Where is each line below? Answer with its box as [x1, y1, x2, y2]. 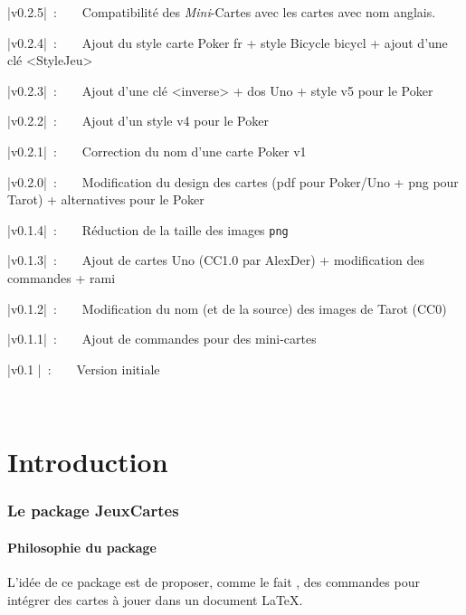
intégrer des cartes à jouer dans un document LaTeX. [7, 590, 303, 609]
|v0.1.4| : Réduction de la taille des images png [7, 220, 289, 239]
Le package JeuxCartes [7, 499, 179, 522]
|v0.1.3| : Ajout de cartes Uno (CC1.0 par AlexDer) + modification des [7, 251, 424, 270]
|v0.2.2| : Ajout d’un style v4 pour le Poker [7, 111, 269, 130]
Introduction [7, 443, 168, 480]
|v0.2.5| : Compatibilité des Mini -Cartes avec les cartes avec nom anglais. [7, 3, 436, 21]
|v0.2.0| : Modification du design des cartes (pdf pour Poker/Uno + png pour [7, 172, 459, 191]
